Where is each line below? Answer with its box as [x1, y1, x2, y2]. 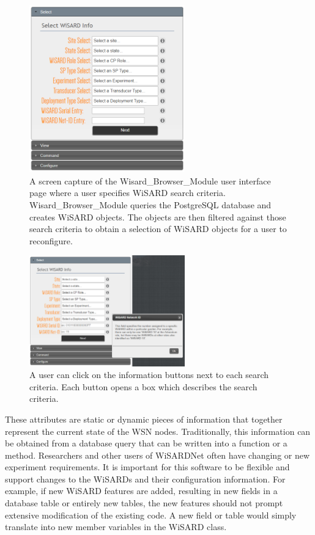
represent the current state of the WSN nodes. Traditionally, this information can [5, 424, 311, 437]
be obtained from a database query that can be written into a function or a [5, 437, 287, 449]
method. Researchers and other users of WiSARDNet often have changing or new [5, 448, 310, 461]
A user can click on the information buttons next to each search [29, 368, 269, 381]
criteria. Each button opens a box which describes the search [29, 380, 258, 393]
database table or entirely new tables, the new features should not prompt [5, 497, 283, 509]
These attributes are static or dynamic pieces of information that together [5, 412, 283, 425]
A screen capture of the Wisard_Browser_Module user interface [29, 174, 271, 187]
